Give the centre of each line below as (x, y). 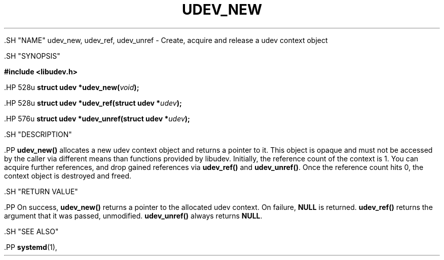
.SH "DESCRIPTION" (38, 134)
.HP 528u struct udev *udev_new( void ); (72, 87)
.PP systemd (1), (31, 247)
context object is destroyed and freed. (68, 176)
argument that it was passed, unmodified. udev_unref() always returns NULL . (133, 215)
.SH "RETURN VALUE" (41, 191)
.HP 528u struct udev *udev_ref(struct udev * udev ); (93, 103)
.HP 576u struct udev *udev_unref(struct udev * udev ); (97, 118)
